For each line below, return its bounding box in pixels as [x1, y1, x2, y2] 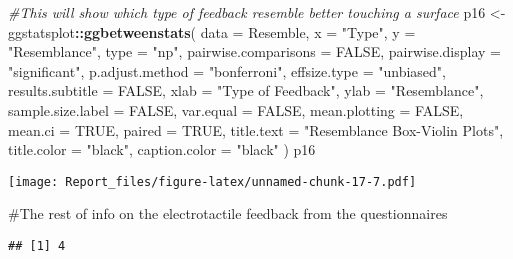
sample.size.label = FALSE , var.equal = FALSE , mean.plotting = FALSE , [8, 99, 464, 120]
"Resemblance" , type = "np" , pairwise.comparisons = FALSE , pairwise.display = [8, 41, 501, 62]
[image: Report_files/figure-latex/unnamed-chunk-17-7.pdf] [8, 174, 417, 189]
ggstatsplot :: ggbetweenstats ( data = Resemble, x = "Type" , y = [8, 21, 416, 42]
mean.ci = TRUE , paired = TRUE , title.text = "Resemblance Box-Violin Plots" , [8, 119, 504, 140]
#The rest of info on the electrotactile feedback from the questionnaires [8, 203, 448, 224]
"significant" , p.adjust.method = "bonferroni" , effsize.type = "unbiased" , [8, 60, 446, 81]
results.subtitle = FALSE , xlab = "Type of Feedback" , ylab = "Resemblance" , [8, 80, 484, 101]
